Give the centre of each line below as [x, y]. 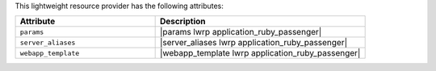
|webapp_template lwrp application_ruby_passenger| [260, 53]
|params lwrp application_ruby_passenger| [241, 32]
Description [182, 22]
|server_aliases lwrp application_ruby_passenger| [254, 43]
